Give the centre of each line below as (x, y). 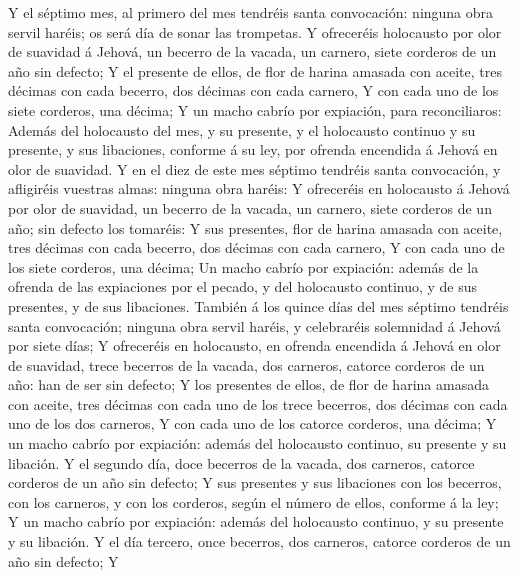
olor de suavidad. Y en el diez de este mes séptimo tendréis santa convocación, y (254, 168)
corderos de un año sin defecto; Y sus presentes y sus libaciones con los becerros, (255, 482)
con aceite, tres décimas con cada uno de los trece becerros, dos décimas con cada (258, 403)
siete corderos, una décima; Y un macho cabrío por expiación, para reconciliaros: (255, 109)
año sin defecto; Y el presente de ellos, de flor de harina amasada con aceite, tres (255, 70)
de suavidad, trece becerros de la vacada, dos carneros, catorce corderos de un (246, 364)
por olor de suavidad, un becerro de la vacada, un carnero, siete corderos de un (250, 207)
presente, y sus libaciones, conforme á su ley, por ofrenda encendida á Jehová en (253, 149)
